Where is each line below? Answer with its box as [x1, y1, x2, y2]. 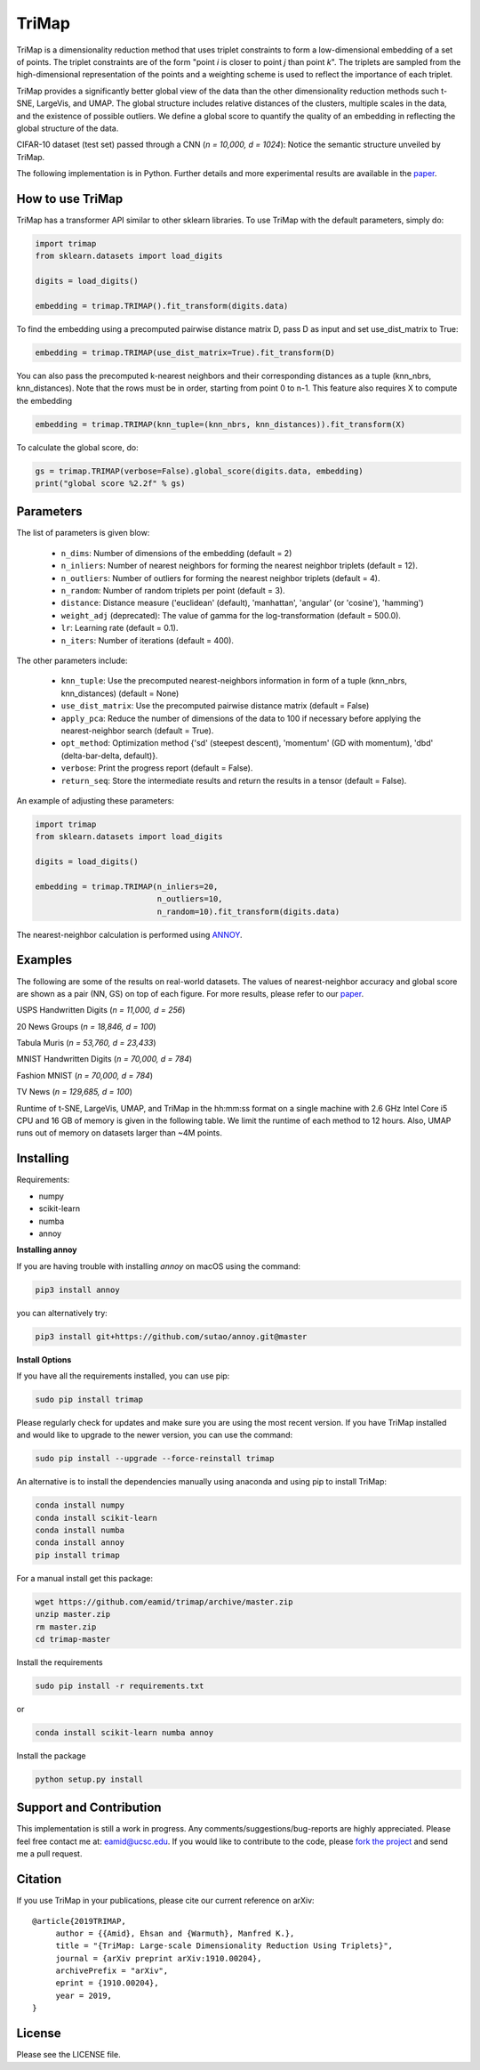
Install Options [16, 1354, 72, 1365]
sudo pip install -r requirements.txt [35, 1680, 204, 1691]
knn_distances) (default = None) [60, 688, 180, 699]
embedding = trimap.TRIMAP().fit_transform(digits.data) [35, 301, 289, 311]
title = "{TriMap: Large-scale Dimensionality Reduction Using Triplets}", [55, 1941, 394, 1951]
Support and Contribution [16, 1800, 162, 1815]
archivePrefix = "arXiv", [55, 1966, 169, 1976]
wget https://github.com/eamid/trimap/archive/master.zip [35, 1597, 293, 1606]
